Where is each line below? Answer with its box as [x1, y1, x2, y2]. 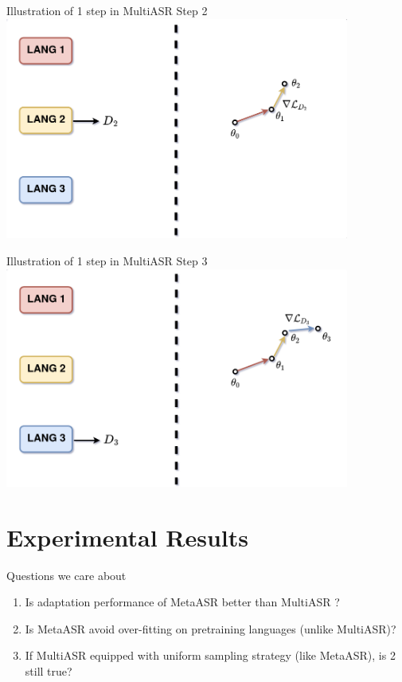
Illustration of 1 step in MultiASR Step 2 [6, 2, 208, 18]
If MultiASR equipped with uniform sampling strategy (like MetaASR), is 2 [25, 647, 396, 664]
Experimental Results [6, 520, 248, 553]
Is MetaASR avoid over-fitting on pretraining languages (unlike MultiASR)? [25, 620, 396, 637]
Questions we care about [6, 566, 127, 583]
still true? [25, 663, 72, 680]
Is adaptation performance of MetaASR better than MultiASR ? [25, 594, 340, 610]
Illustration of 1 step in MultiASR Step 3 [6, 252, 208, 268]
